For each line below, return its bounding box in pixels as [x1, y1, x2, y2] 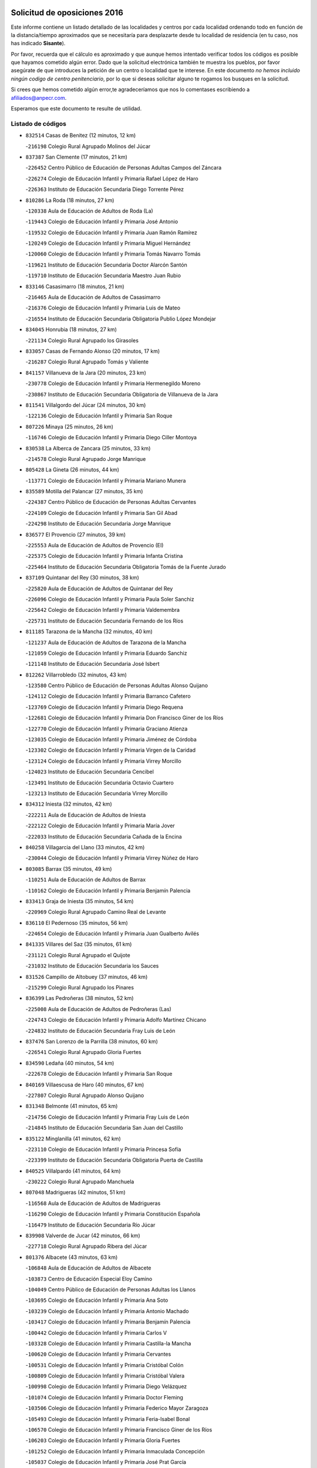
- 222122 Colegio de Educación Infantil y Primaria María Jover [25, 822, 176, 829]
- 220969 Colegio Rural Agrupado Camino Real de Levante [25, 908, 167, 915]
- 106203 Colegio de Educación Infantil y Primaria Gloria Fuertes [25, 1437, 180, 1444]
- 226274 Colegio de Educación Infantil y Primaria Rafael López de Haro [25, 175, 199, 182]
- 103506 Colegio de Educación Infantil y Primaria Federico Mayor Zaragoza [25, 1405, 208, 1412]
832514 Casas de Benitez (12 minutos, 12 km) [25, 132, 136, 139]
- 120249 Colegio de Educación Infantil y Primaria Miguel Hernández [25, 240, 191, 247]
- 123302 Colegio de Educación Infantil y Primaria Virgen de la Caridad [25, 746, 196, 754]
